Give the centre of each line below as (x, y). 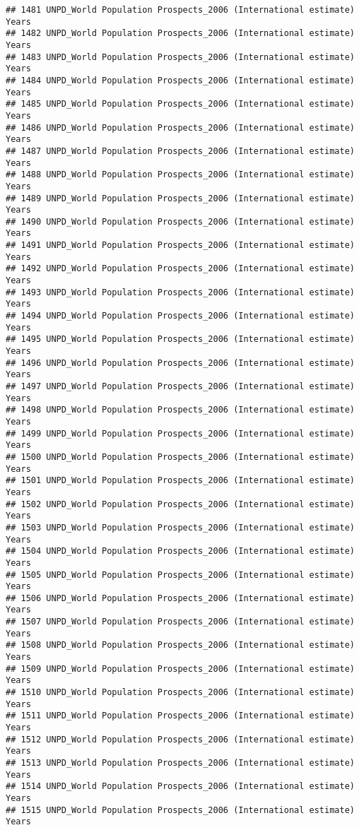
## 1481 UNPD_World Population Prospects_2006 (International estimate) (180, 10)
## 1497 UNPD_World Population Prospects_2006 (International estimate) (180, 386)
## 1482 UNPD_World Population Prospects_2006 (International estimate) (180, 34)
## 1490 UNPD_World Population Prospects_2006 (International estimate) (180, 221)
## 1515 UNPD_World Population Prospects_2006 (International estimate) (180, 810)
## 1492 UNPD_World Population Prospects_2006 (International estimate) (180, 269)
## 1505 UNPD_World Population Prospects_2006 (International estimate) (180, 575)
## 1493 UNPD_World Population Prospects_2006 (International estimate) (180, 292)
